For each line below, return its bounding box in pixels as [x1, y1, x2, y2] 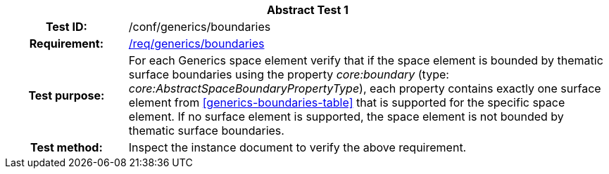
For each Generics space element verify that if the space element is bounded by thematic [128, 53, 603, 67]
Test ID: [45, 20, 87, 34]
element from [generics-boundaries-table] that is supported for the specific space [128, 95, 565, 109]
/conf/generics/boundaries [128, 20, 271, 34]
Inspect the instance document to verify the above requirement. [128, 140, 467, 154]
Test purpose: [28, 88, 105, 102]
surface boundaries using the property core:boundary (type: [128, 67, 449, 81]
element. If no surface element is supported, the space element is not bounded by [128, 109, 564, 123]
